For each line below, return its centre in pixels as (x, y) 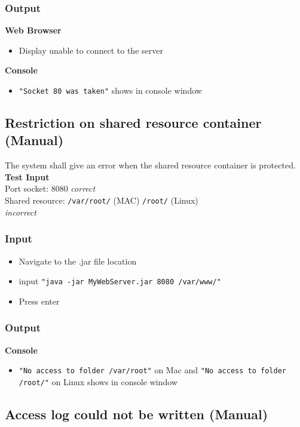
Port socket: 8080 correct (50, 188)
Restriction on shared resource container (133, 123)
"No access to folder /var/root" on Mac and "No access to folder (152, 370)
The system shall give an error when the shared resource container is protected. (150, 165)
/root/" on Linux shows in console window (98, 381)
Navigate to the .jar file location (78, 261)
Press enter (39, 301)
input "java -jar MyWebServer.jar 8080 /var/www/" (120, 281)
